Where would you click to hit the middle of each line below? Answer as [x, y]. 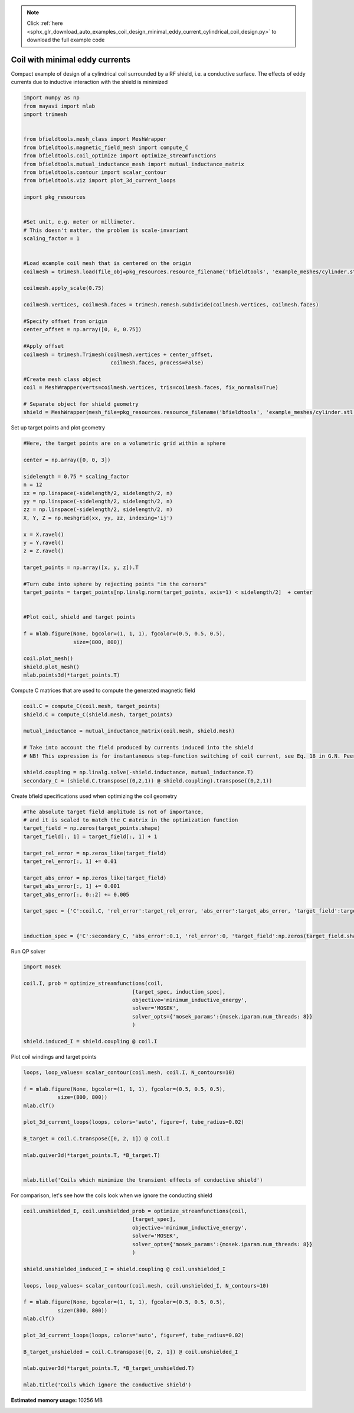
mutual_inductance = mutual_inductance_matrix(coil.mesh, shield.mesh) [129, 731]
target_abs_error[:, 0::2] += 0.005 [76, 894]
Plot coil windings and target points [54, 1056]
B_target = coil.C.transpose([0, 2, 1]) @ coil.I [96, 1139]
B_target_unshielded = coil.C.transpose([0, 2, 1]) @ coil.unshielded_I [131, 1352]
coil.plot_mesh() [48, 659]
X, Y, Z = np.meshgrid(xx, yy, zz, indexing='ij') [98, 518]
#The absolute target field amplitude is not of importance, [114, 811]
